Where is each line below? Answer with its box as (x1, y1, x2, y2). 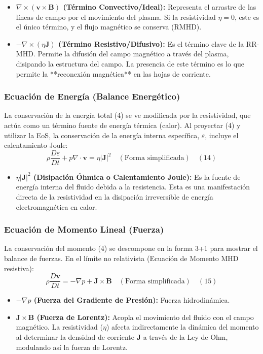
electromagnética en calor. (16, 201, 97, 212)
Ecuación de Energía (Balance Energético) (4, 90, 180, 103)
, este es (235, 11, 259, 22)
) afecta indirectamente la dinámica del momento (106, 321, 259, 332)
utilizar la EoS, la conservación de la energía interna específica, (4, 130, 200, 140)
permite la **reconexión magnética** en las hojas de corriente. (16, 68, 211, 79)
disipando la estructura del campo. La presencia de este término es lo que (16, 58, 245, 69)
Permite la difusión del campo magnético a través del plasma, (37, 48, 229, 59)
